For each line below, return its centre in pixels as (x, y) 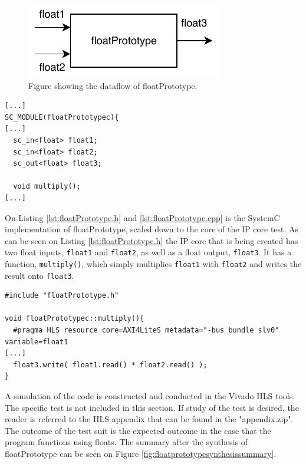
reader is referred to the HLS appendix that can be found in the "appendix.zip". (149, 419)
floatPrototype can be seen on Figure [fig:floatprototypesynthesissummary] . (141, 453)
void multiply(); (47, 187)
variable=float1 (37, 342)
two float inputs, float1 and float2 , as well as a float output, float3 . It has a (148, 252)
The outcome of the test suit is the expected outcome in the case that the (138, 430)
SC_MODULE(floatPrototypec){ (62, 117)
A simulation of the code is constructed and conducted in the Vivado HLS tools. (150, 396)
